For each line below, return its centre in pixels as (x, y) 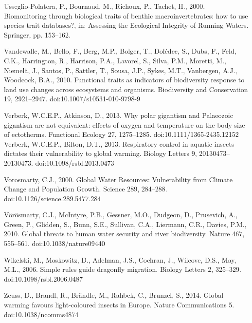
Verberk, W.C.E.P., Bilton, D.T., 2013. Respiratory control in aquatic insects (119, 143)
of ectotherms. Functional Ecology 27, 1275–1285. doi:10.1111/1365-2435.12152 (121, 134)
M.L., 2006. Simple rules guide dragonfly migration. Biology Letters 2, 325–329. (123, 269)
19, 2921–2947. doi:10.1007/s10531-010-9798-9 (72, 99)
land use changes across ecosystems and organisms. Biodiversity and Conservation (126, 89)
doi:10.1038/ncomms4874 (41, 314)
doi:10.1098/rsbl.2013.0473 (75, 162)
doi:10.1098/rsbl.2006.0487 (43, 278)
